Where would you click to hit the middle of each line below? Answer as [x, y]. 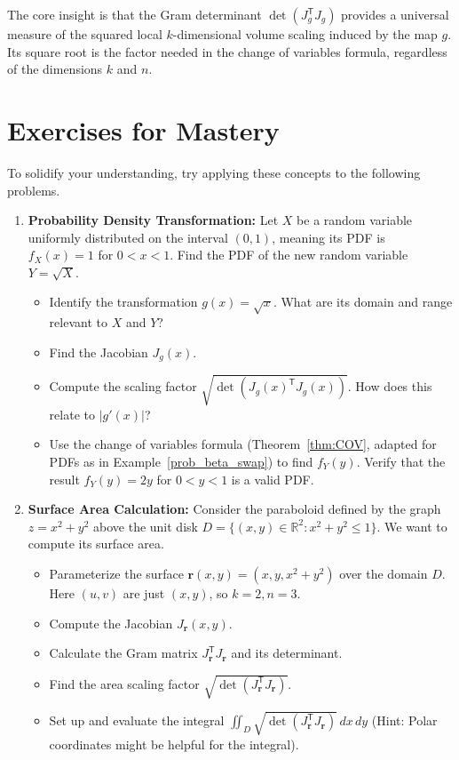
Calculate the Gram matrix [123, 653]
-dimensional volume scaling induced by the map [305, 34]
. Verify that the [401, 462]
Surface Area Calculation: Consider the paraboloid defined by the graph [234, 509]
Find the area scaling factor [124, 683]
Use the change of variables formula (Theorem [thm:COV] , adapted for [243, 444]
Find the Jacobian [99, 352]
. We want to [412, 526]
